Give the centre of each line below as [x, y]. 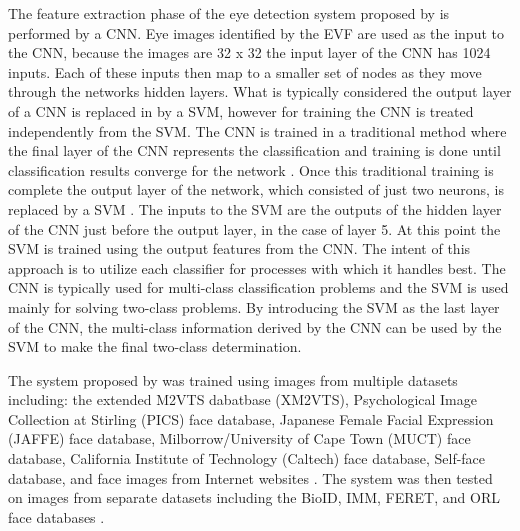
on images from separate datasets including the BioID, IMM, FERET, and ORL [254, 497]
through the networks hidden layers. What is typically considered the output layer [260, 91]
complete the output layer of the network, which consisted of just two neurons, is [256, 189]
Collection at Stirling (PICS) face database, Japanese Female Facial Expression [251, 418]
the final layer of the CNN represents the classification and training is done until [254, 150]
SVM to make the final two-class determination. [155, 346]
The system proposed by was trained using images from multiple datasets [233, 379]
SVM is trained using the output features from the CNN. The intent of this [239, 248]
